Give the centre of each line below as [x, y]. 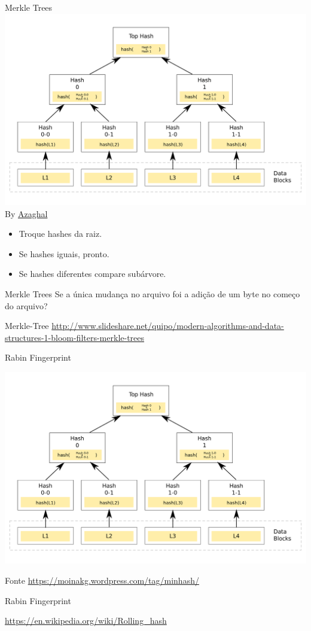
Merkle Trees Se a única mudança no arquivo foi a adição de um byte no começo [153, 293]
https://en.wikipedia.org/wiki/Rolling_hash [86, 621]
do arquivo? [26, 305]
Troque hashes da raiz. [60, 234]
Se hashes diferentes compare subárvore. [92, 274]
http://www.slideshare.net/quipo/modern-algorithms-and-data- [168, 326]
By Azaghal [26, 213]
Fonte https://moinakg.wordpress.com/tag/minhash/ [102, 580]
